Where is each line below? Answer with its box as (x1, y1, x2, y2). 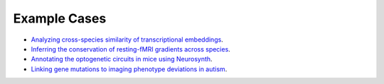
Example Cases (13, 11, 107, 26)
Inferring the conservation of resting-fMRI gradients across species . (31, 44, 230, 53)
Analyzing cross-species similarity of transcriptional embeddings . (31, 35, 223, 44)
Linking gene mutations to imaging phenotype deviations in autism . (31, 64, 228, 73)
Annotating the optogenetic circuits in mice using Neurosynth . (31, 55, 213, 64)
